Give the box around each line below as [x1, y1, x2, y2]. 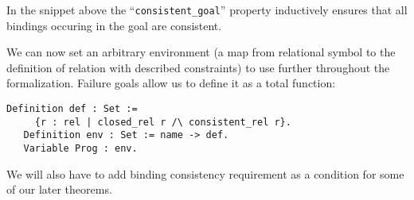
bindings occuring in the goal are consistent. [6, 17, 222, 33]
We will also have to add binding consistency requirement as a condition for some [6, 165, 404, 182]
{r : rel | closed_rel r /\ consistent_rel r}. [34, 116, 291, 128]
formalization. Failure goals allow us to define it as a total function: [6, 75, 336, 91]
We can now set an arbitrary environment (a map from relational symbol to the [6, 44, 396, 60]
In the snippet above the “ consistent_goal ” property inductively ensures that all [6, 2, 408, 17]
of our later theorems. [6, 181, 112, 198]
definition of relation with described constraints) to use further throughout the [6, 59, 390, 75]
